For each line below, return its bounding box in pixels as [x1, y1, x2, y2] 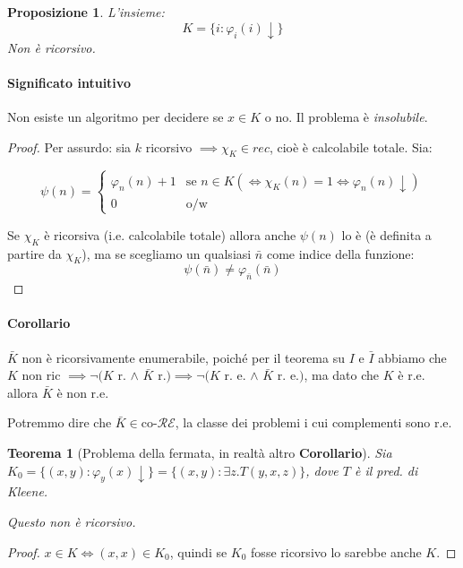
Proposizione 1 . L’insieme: [7, 3, 165, 21]
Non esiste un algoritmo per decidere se [7, 107, 224, 125]
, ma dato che [304, 366, 380, 384]
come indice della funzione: [266, 244, 415, 262]
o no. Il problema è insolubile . [264, 107, 428, 125]
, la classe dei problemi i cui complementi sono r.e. [175, 413, 452, 432]
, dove [305, 460, 339, 479]
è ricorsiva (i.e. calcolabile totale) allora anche [44, 225, 296, 244]
